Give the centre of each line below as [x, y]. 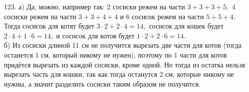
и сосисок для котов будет [95, 35]
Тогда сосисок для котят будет [49, 26]
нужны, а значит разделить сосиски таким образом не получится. [102, 83]
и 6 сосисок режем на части [162, 16]
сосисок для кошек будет [186, 26]
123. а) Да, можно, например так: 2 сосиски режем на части [95, 6]
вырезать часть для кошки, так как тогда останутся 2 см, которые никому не [119, 74]
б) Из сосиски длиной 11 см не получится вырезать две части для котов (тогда [123, 45]
